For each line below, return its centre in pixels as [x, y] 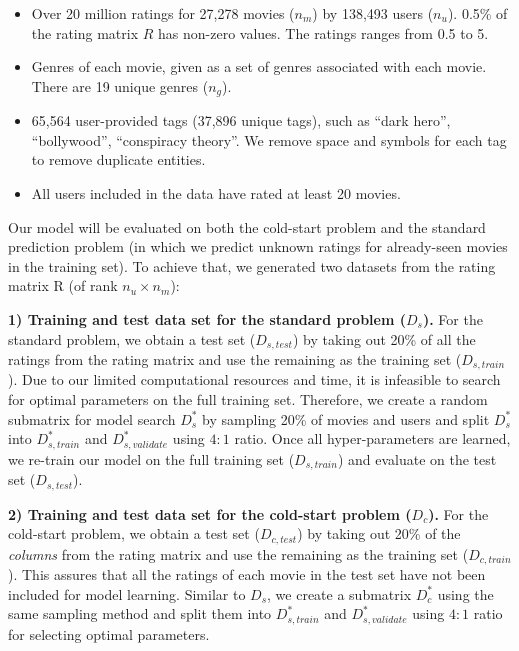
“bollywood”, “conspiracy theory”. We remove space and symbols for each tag [269, 139]
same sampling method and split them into [140, 613]
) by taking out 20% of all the [384, 338]
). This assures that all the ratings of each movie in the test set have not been [247, 574]
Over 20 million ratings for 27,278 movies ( [163, 13]
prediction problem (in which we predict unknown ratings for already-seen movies [258, 246]
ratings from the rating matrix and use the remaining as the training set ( [235, 359]
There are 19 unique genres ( [120, 85]
